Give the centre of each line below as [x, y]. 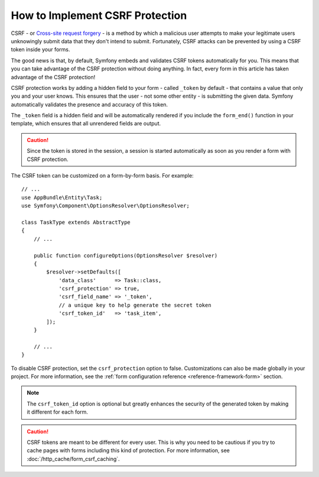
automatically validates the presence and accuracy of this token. [89, 104]
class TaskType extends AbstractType [76, 222]
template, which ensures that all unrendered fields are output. [86, 124]
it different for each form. [58, 412]
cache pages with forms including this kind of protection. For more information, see [128, 450]
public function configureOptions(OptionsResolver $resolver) [126, 255]
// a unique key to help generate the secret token [135, 305]
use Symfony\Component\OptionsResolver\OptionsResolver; [106, 206]
